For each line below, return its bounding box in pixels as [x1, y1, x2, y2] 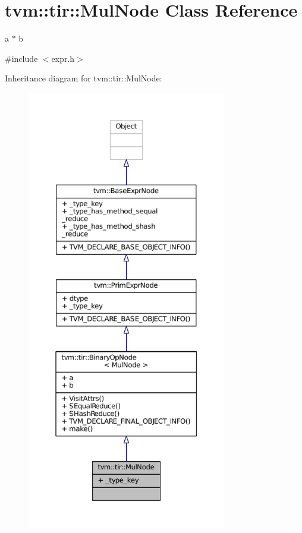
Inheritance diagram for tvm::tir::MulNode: [5, 72, 162, 84]
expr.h [51, 52, 75, 64]
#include [5, 52, 38, 64]
